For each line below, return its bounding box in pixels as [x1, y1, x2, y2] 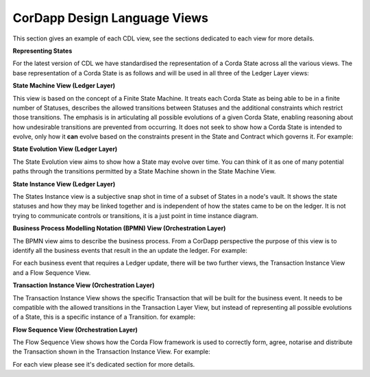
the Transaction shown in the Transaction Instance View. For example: [12, 348, 210, 356]
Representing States [12, 47, 73, 55]
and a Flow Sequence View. [12, 268, 91, 277]
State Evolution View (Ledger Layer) [12, 145, 118, 154]
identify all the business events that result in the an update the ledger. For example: [12, 246, 248, 254]
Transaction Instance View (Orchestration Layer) [12, 281, 155, 289]
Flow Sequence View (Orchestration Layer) [12, 326, 138, 334]
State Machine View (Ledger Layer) [12, 82, 116, 90]
